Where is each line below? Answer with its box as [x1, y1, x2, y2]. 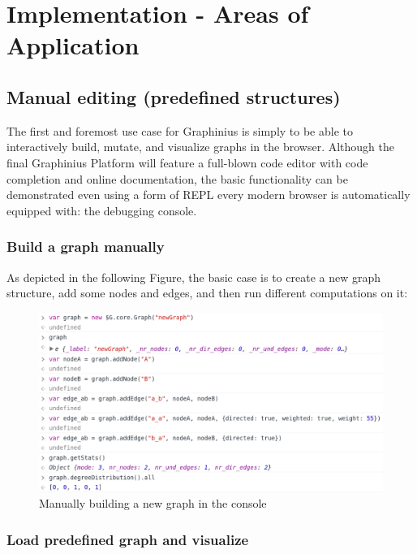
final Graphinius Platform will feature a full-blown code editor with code [6, 154, 368, 171]
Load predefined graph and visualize [6, 529, 249, 549]
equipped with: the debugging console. [6, 201, 197, 219]
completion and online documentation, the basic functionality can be [6, 170, 348, 187]
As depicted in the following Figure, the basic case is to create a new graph [6, 268, 381, 285]
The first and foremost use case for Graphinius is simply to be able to [6, 122, 353, 139]
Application [6, 28, 140, 62]
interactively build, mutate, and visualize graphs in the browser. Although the [6, 138, 394, 155]
